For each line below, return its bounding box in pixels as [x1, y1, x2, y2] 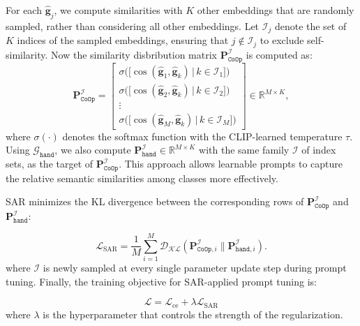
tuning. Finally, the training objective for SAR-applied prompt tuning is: [6, 274, 317, 288]
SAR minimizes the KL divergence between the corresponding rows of [6, 194, 304, 209]
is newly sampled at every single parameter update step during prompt [43, 260, 347, 274]
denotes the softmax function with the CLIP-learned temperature [62, 128, 343, 143]
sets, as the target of [6, 156, 93, 171]
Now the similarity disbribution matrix [51, 47, 217, 61]
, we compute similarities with [54, 3, 183, 17]
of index [301, 142, 336, 157]
